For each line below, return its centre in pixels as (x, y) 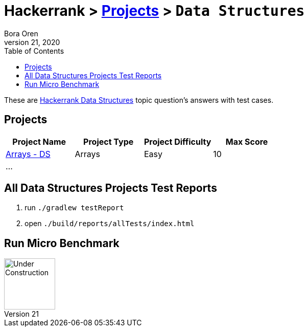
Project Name (39, 141)
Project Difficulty (177, 141)
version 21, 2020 (32, 42)
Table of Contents (34, 51)
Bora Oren (21, 33)
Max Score (247, 141)
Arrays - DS (28, 154)
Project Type (109, 141)
